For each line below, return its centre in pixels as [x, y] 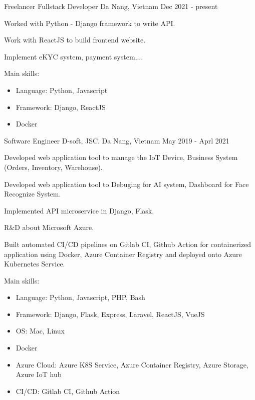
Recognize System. [33, 194]
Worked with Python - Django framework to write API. [90, 23]
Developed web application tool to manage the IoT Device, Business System [121, 157]
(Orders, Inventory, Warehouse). [53, 167]
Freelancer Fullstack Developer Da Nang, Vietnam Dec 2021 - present [111, 6]
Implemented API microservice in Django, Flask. [79, 210]
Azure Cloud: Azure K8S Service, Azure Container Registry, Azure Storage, [132, 364]
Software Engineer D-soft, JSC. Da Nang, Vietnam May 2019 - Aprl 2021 [117, 140]
